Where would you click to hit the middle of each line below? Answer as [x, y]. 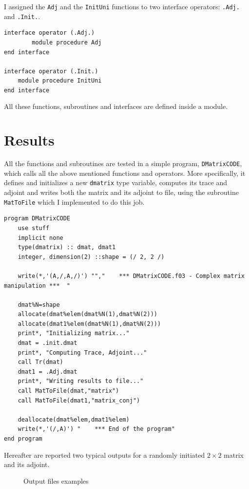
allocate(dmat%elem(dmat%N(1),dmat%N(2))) [87, 314]
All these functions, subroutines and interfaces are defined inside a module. [116, 106]
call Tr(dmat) [40, 362]
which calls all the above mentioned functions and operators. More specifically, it [125, 173]
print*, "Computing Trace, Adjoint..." [82, 352]
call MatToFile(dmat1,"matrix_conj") [79, 400]
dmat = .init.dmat [48, 343]
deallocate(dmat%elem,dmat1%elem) [74, 419]
